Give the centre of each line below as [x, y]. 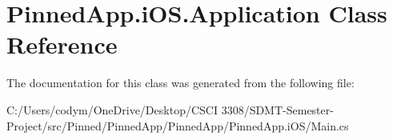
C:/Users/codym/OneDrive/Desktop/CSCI [112, 109]
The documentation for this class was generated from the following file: [180, 83]
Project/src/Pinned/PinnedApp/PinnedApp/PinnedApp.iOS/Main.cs [178, 125]
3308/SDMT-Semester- [277, 109]
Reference [62, 44]
